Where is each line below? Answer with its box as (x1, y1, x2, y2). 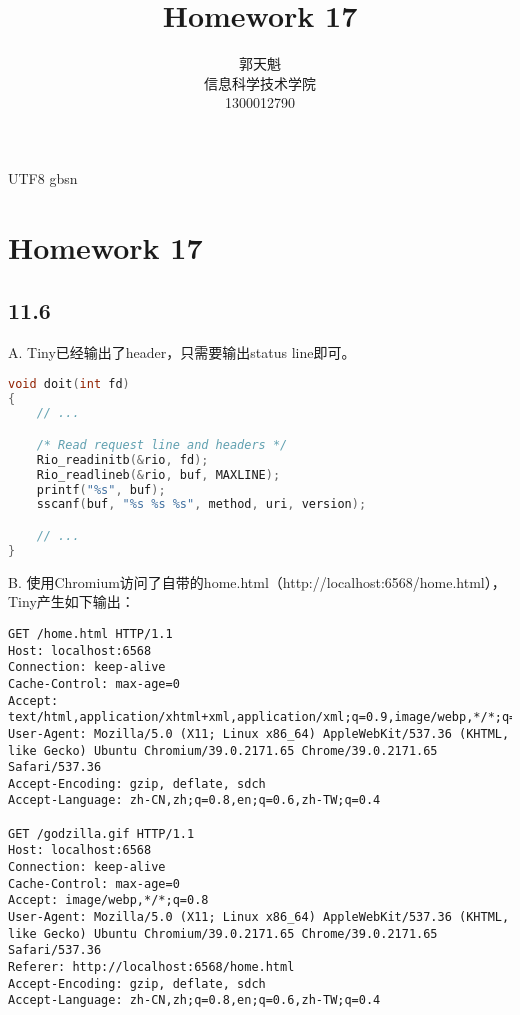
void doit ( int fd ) (8, 376, 130, 391)
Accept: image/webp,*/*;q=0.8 (8, 893, 209, 908)
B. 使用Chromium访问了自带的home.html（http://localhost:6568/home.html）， (8, 571, 506, 592)
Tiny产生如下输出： (8, 591, 135, 612)
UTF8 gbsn (8, 167, 78, 188)
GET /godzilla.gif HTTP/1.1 (8, 826, 195, 841)
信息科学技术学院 (204, 72, 316, 93)
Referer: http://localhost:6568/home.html (8, 960, 295, 975)
